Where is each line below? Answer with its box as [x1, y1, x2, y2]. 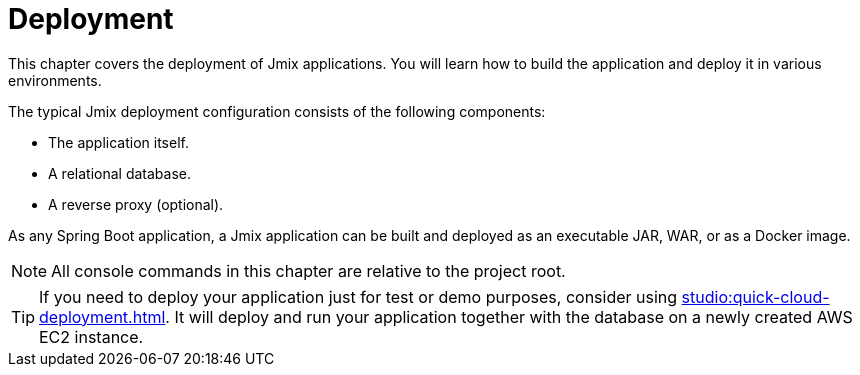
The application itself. [48, 133, 189, 151]
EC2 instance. [39, 326, 144, 347]
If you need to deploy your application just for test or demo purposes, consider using [39, 286, 678, 307]
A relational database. [48, 164, 191, 182]
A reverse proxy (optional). [48, 195, 224, 213]
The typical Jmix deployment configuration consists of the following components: [8, 102, 546, 120]
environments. [8, 71, 102, 89]
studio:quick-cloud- [681, 286, 830, 307]
